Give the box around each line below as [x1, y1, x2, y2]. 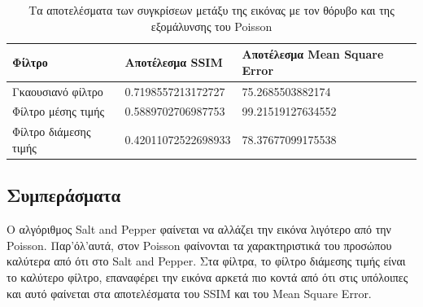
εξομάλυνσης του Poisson [150, 17, 273, 34]
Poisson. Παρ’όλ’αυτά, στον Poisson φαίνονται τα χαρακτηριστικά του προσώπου [7, 236, 392, 253]
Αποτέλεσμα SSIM [124, 53, 223, 70]
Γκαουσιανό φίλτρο [12, 82, 103, 99]
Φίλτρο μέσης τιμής [12, 103, 105, 120]
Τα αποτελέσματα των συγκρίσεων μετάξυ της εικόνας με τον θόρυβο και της [28, 2, 395, 18]
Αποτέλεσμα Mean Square [242, 46, 384, 63]
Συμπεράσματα [7, 182, 121, 208]
